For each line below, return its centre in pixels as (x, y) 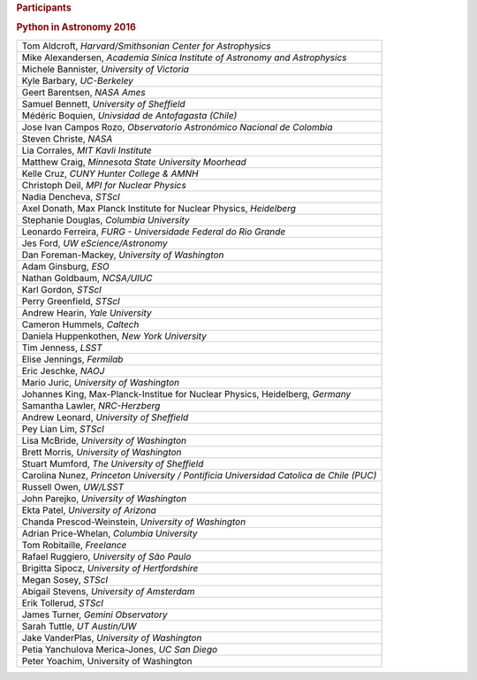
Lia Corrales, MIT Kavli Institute (87, 150)
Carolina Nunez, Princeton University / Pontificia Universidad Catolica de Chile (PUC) (199, 475)
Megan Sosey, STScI (65, 579)
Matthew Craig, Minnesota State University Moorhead (134, 162)
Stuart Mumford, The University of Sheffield (113, 463)
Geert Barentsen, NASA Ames (83, 92)
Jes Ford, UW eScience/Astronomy (95, 243)
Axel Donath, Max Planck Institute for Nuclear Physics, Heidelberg (159, 208)
